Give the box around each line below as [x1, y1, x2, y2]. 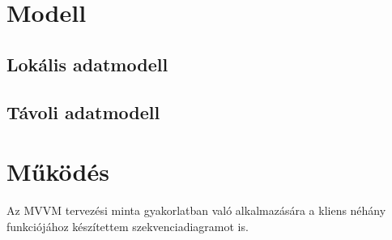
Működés [6, 155, 109, 188]
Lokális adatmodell [6, 51, 168, 76]
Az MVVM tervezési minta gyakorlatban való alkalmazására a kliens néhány [6, 202, 386, 219]
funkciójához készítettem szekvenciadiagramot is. [6, 217, 249, 234]
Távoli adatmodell [6, 99, 160, 124]
